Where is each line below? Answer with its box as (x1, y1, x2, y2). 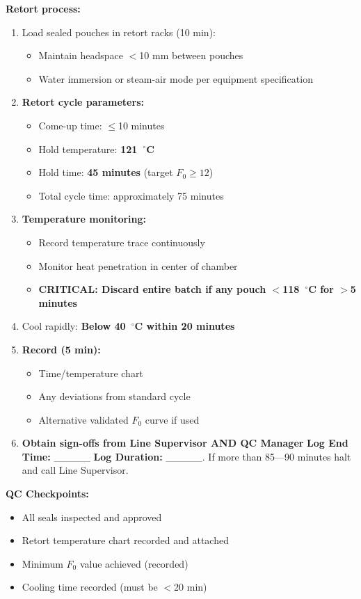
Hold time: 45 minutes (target (38, 165, 173, 179)
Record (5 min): (22, 342, 101, 356)
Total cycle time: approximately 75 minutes (38, 188, 224, 202)
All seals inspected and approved (22, 509, 162, 524)
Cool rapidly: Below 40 (22, 319, 126, 333)
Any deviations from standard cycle (38, 389, 191, 404)
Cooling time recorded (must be (22, 580, 158, 594)
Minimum (22, 556, 63, 570)
